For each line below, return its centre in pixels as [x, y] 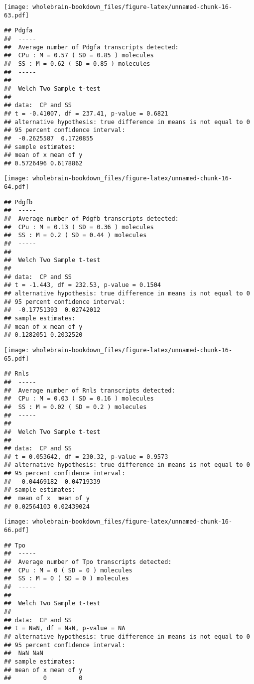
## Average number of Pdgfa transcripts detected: [91, 47]
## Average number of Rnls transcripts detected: [90, 390]
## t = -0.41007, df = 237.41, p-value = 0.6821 [86, 113]
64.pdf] [17, 187]
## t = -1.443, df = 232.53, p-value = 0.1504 [82, 285]
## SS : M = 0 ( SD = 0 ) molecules [66, 579]
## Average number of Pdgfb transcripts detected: [91, 219]
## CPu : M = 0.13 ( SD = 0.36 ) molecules [79, 227]
